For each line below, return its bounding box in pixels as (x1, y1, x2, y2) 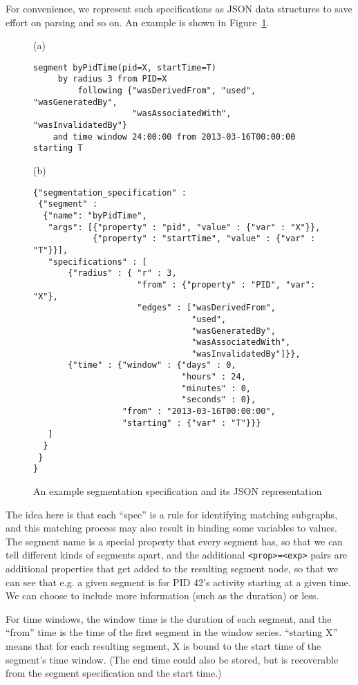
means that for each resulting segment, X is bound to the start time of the (6, 639, 321, 653)
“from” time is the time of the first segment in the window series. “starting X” (6, 625, 338, 639)
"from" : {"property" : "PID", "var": (137, 279, 316, 290)
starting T (33, 143, 83, 153)
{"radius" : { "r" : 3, (68, 268, 177, 279)
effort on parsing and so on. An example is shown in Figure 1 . (6, 15, 270, 29)
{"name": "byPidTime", (43, 210, 147, 220)
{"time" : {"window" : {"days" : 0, (68, 360, 236, 370)
